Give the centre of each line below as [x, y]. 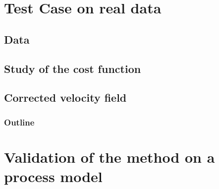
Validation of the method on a [109, 157]
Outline [19, 122]
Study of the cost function [73, 68]
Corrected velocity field [65, 97]
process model [53, 176]
